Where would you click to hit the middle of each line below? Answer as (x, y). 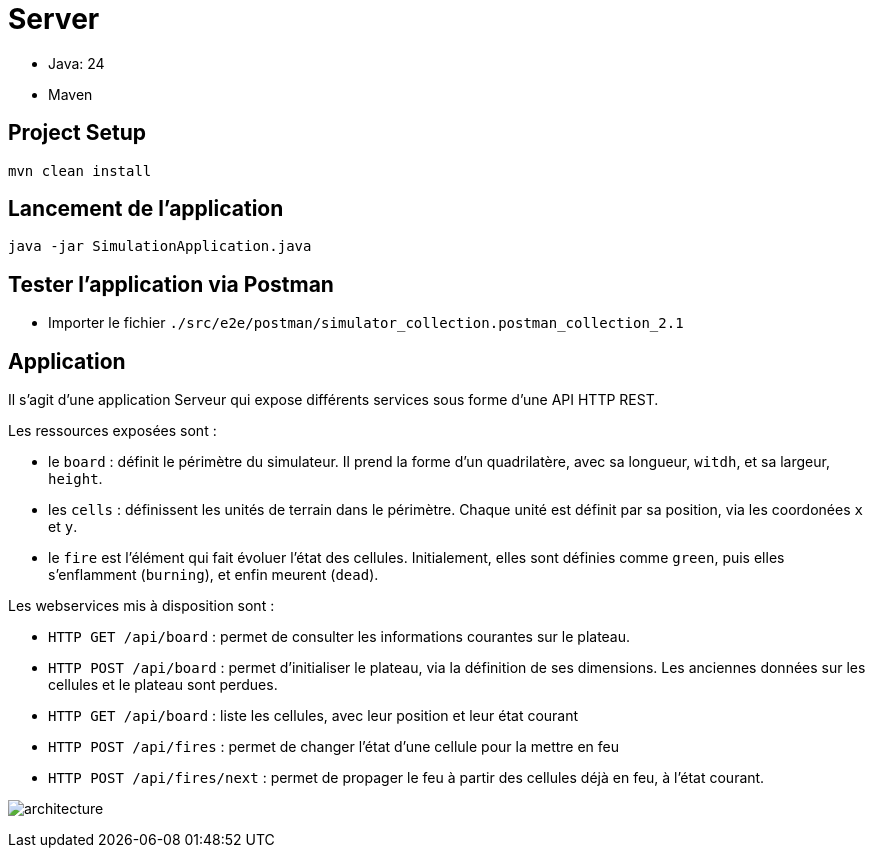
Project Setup (77, 133)
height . (75, 479)
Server (54, 19)
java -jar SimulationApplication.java (160, 246)
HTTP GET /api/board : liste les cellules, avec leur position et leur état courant (313, 716)
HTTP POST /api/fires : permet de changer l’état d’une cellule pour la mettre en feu (334, 747)
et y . (63, 527)
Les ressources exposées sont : (112, 431)
